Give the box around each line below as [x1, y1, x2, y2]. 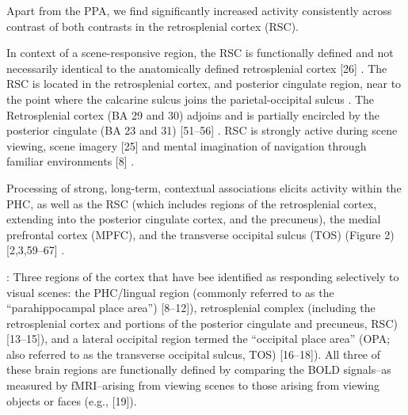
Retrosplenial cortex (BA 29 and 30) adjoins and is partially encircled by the [6, 106, 379, 123]
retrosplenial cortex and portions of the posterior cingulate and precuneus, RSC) [6, 314, 398, 331]
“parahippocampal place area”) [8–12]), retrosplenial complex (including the [6, 299, 376, 316]
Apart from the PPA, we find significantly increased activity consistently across [6, 2, 392, 18]
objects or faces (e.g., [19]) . [6, 392, 137, 409]
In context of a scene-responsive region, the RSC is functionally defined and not [6, 44, 394, 61]
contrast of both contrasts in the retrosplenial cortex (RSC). [6, 17, 299, 34]
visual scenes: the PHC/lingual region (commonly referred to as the [6, 284, 334, 300]
